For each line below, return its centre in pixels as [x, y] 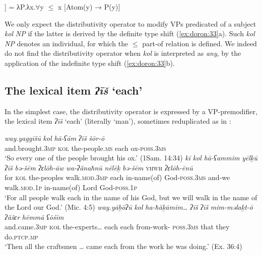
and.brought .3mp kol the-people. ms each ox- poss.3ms [85, 148]
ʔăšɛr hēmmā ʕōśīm [34, 217]
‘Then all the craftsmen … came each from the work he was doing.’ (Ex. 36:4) [123, 246]
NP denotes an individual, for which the [67, 43]
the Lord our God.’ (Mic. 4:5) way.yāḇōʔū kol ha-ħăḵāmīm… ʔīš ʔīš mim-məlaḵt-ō [129, 207]
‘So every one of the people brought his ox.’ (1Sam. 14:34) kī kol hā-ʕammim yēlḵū [131, 158]
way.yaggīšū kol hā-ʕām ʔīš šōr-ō [55, 138]
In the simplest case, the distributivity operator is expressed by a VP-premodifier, [131, 111]
